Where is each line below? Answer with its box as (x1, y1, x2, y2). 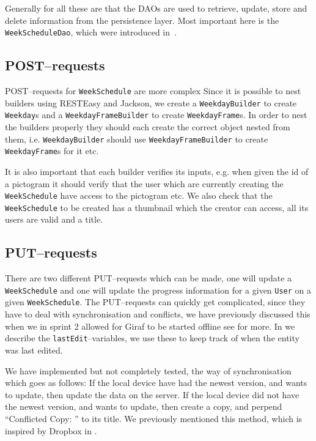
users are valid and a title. (5, 213, 103, 226)
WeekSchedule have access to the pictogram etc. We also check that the (5, 189, 273, 202)
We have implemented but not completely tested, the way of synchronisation (5, 364, 292, 377)
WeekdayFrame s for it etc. (5, 144, 99, 157)
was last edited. (5, 343, 63, 356)
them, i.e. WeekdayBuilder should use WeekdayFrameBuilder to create (5, 132, 268, 145)
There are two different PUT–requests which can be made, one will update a (5, 272, 292, 284)
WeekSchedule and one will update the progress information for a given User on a (5, 283, 312, 296)
